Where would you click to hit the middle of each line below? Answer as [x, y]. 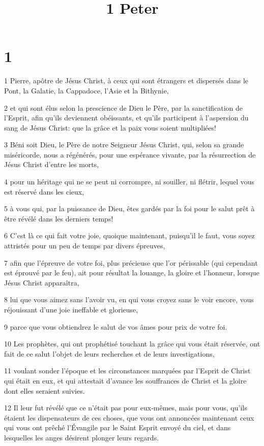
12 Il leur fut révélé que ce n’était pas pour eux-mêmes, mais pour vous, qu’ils [126, 408]
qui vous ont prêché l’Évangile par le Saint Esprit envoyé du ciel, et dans [118, 427]
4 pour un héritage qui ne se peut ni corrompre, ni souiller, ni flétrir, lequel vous [129, 182]
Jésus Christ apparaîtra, [42, 282]
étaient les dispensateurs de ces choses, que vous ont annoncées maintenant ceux [129, 417]
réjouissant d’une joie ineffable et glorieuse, [71, 309]
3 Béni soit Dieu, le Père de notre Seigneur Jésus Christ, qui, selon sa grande [124, 145]
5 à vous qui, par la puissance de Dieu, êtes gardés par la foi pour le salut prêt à [129, 209]
